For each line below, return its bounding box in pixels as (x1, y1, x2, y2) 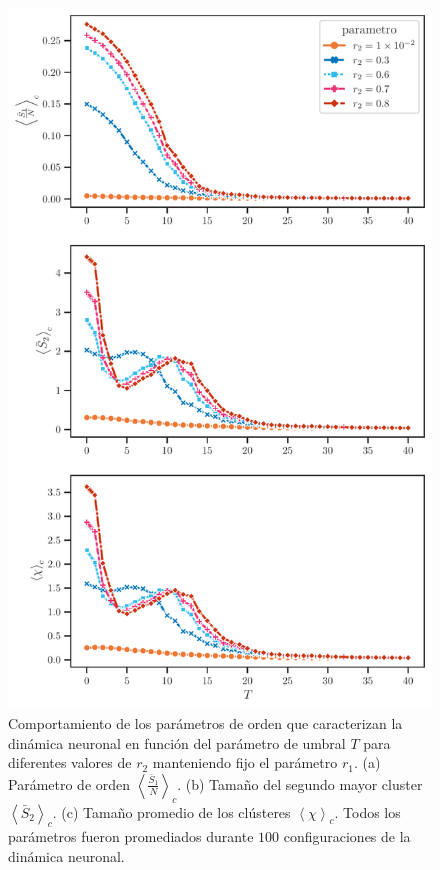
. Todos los (334, 801, 401, 822)
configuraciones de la (283, 826, 411, 847)
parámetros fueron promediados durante (8, 826, 254, 847)
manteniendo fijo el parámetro (152, 752, 338, 773)
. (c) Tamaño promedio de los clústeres (52, 801, 291, 822)
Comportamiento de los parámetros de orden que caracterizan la (8, 713, 403, 733)
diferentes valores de (8, 752, 132, 773)
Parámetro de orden (8, 773, 131, 794)
